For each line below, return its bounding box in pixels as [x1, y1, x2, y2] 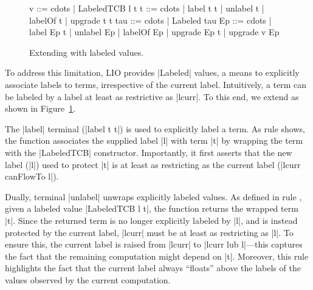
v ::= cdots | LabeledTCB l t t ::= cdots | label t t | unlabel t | [29, 2, 264, 14]
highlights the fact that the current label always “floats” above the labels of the [5, 261, 301, 274]
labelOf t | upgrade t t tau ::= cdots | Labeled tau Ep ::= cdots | [29, 13, 272, 26]
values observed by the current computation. [5, 273, 171, 286]
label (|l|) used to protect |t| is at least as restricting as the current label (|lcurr [5, 158, 301, 170]
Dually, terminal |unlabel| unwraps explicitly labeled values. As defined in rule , [5, 190, 302, 203]
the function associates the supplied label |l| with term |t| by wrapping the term [5, 134, 303, 147]
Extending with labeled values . [29, 46, 144, 58]
